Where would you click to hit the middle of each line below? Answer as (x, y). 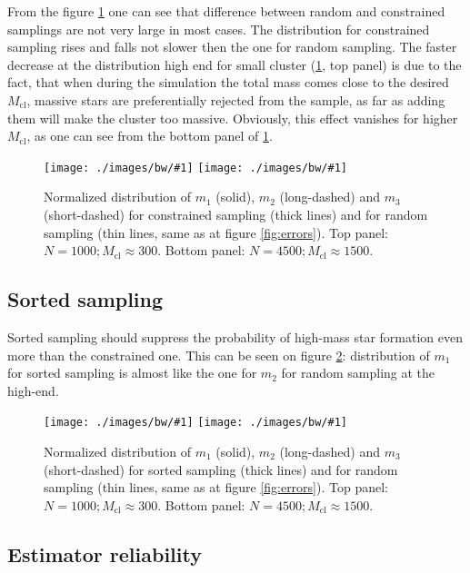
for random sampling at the (358, 373)
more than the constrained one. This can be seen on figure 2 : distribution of (219, 355)
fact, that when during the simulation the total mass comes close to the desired (228, 82)
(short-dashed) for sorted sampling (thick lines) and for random (221, 469)
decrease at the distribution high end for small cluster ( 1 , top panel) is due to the (235, 64)
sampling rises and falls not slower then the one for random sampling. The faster (232, 47)
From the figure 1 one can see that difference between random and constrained (226, 11)
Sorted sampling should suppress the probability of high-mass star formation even (235, 336)
